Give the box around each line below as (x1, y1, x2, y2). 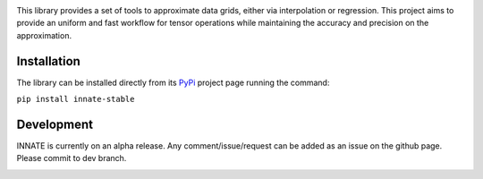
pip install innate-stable (16, 94, 135, 105)
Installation (16, 54, 80, 69)
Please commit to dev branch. (16, 153, 127, 164)
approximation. (16, 30, 72, 40)
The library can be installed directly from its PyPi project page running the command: (16, 77, 330, 88)
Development (16, 116, 94, 132)
